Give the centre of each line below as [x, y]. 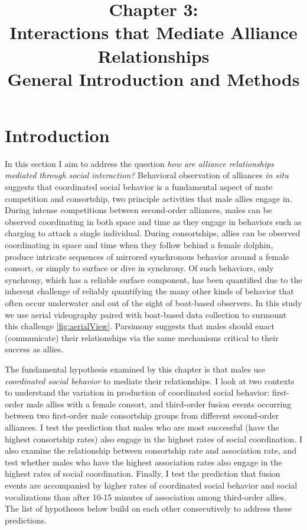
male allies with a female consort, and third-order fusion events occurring [159, 404]
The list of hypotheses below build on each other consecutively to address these [148, 508]
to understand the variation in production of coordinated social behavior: [137, 392]
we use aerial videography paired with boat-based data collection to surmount [146, 314]
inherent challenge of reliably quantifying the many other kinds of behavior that [149, 291]
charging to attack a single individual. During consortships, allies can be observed [153, 233]
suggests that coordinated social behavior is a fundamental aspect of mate [139, 187]
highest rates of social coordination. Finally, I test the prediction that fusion [143, 473]
